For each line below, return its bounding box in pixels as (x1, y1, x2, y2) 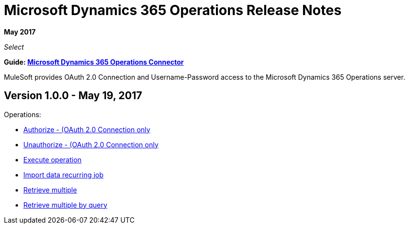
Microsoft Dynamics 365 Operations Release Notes (4, 2, 342, 18)
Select (4, 42, 24, 51)
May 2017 (4, 27, 36, 36)
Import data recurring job (23, 170, 104, 179)
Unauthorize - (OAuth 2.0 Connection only (23, 140, 159, 149)
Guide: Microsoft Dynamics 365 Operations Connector (4, 57, 184, 66)
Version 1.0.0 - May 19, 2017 (4, 89, 142, 102)
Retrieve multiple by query (23, 200, 107, 209)
